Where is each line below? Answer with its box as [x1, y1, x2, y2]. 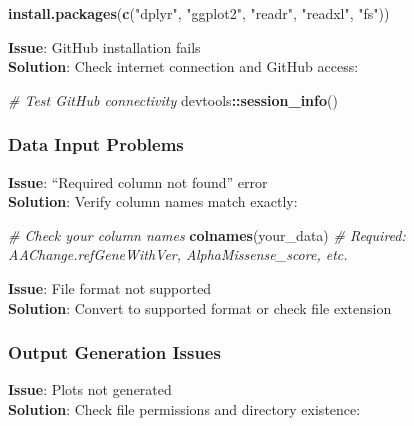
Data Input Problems [8, 132, 184, 157]
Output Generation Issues [8, 340, 221, 365]
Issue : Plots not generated [8, 379, 172, 400]
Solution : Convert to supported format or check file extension [8, 297, 392, 318]
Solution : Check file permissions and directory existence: [8, 398, 361, 419]
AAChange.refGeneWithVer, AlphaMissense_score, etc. [8, 244, 348, 265]
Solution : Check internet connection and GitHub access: [8, 56, 359, 77]
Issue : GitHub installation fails [8, 36, 201, 57]
